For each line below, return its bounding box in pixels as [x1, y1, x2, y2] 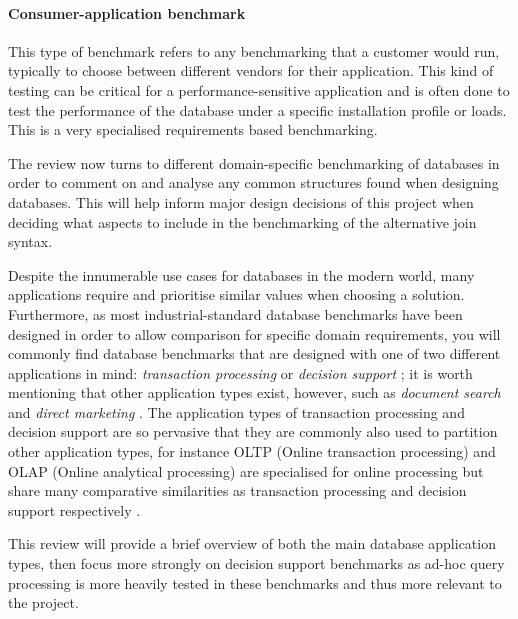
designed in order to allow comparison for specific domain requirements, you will [8, 323, 501, 344]
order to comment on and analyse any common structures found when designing [8, 172, 499, 193]
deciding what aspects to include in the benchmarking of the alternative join [8, 211, 477, 232]
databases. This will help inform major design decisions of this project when [8, 191, 474, 212]
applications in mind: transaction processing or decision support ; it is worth [8, 362, 473, 383]
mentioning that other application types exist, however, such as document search [8, 382, 501, 403]
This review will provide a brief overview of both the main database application [8, 533, 496, 554]
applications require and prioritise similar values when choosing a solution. [8, 284, 465, 305]
